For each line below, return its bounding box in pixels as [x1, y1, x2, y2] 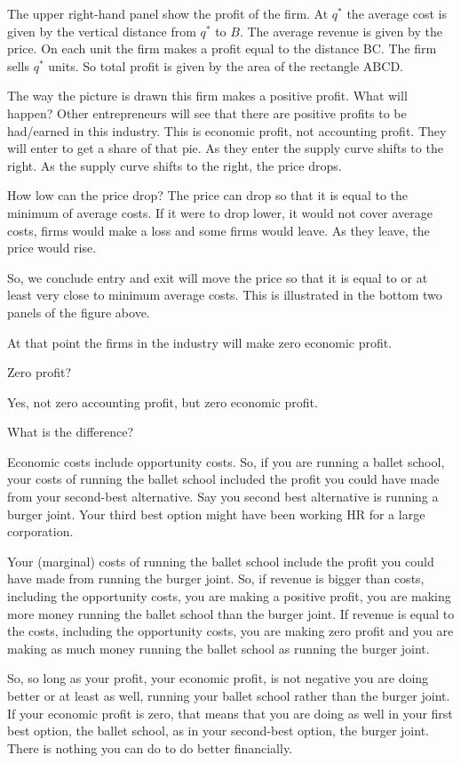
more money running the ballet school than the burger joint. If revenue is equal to [7, 604, 455, 622]
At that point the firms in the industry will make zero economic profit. [7, 333, 393, 351]
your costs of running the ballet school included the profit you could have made [7, 470, 440, 488]
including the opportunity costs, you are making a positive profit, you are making [7, 587, 451, 606]
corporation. [7, 522, 74, 541]
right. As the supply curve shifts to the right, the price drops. [7, 156, 342, 174]
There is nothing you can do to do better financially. [7, 738, 293, 757]
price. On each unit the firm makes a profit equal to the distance [7, 39, 360, 58]
